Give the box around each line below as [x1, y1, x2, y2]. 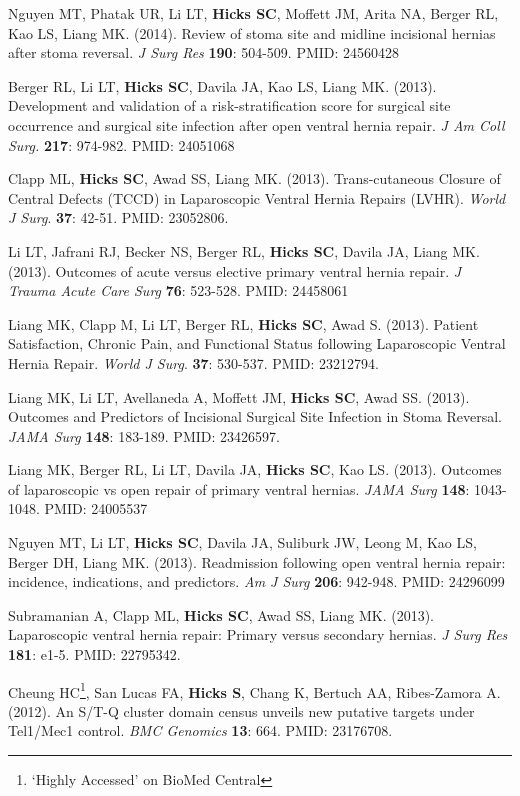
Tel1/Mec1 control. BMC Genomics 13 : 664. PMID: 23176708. [8, 720, 393, 741]
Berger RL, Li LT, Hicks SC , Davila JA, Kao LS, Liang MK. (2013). [8, 75, 437, 96]
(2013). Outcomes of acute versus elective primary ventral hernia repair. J [8, 260, 462, 281]
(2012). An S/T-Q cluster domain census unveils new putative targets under [8, 700, 475, 721]
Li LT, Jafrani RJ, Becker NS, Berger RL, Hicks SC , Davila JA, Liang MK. [8, 240, 480, 261]
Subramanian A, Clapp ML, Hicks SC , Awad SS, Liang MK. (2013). [8, 604, 434, 625]
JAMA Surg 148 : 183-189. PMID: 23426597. [8, 425, 280, 446]
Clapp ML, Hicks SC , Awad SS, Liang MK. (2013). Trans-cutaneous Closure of [8, 168, 501, 189]
